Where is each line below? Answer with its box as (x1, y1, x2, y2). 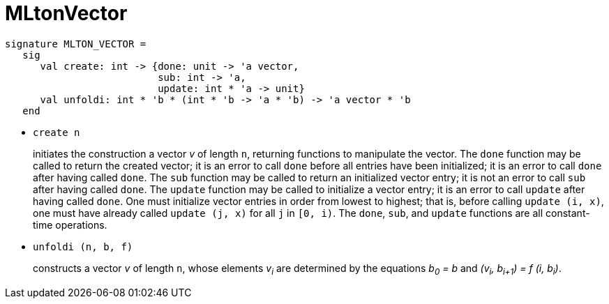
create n (33, 126, 80, 138)
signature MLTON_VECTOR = (5, 38, 146, 50)
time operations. (33, 218, 107, 231)
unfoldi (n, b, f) (33, 241, 133, 252)
